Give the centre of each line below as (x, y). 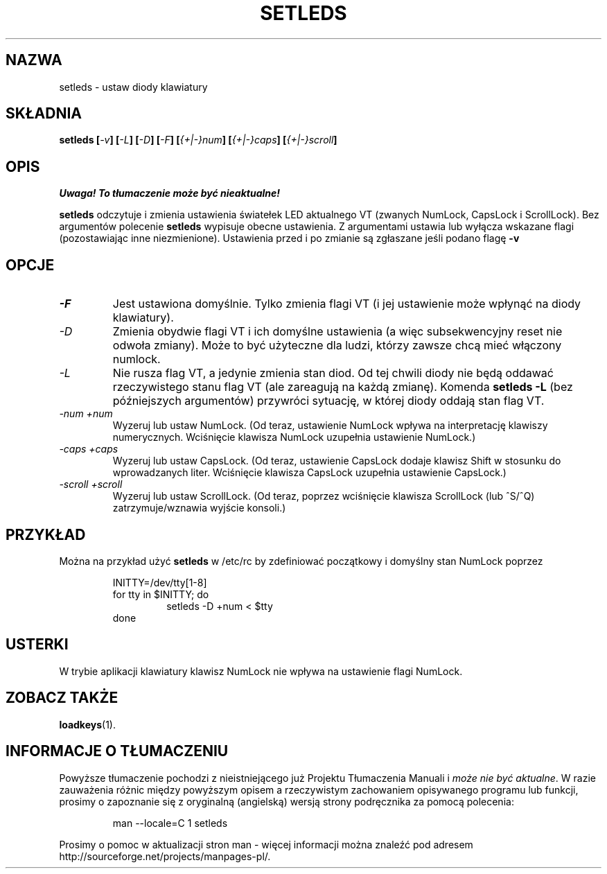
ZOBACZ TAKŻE (62, 698)
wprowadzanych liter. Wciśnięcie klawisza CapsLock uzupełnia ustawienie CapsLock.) (309, 473)
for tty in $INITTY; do (161, 594)
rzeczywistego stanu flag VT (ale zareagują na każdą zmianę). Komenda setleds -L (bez (343, 387)
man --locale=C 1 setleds (170, 823)
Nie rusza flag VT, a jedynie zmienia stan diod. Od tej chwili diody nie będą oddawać (333, 373)
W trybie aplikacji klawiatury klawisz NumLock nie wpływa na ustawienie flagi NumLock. (261, 671)
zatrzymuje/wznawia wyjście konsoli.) (199, 508)
